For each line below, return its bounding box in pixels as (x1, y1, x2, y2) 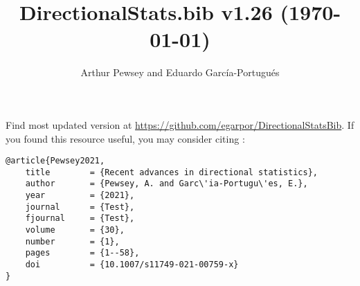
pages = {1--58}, (25, 248, 140, 258)
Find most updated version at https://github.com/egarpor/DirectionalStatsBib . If (6, 117, 354, 132)
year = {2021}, (25, 190, 135, 201)
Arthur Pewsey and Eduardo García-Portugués (80, 65, 280, 80)
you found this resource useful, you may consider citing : (6, 131, 245, 145)
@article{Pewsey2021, (6, 156, 105, 166)
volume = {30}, (25, 225, 125, 235)
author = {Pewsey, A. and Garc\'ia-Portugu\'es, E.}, (25, 179, 308, 189)
